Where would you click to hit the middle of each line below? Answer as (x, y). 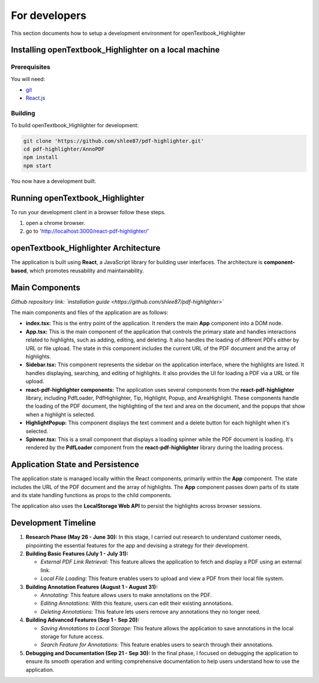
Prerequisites (30, 67)
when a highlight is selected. (61, 414)
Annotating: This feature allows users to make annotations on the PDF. (126, 595)
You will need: (28, 79)
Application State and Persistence (75, 465)
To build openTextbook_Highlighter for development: (75, 125)
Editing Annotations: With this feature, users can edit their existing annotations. (137, 603)
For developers (49, 15)
